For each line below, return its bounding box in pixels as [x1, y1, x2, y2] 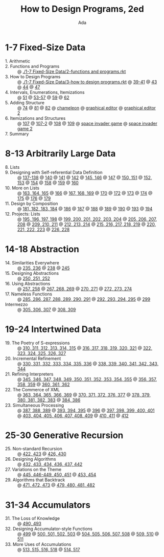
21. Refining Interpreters [5, 371, 54, 377]
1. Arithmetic [5, 58, 30, 64]
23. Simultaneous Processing [5, 402, 64, 408]
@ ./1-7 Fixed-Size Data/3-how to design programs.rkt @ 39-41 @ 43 [17, 79, 157, 85]
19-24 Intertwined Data [5, 324, 101, 334]
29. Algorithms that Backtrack [5, 477, 65, 483]
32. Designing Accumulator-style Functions [5, 526, 93, 532]
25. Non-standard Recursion [5, 446, 63, 452]
